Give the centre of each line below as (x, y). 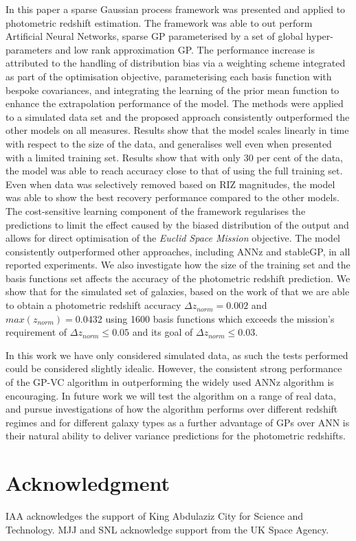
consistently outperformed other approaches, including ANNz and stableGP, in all (178, 251)
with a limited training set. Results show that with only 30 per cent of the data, (174, 157)
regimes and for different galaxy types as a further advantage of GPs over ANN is (178, 422)
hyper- (320, 36)
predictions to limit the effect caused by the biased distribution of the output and (177, 224)
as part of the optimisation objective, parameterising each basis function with (169, 76)
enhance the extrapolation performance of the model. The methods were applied (175, 103)
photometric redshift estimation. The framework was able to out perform (159, 22)
